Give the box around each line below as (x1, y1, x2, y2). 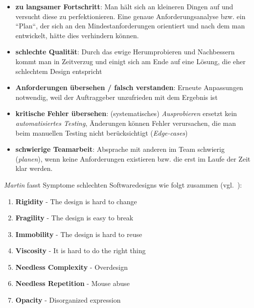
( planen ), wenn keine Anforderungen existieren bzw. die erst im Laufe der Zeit (15, 153, 251, 164)
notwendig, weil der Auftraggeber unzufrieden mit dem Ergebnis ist (15, 92, 218, 102)
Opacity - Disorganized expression (15, 295, 121, 305)
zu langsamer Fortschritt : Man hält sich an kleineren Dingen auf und (15, 1, 233, 11)
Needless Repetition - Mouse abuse (15, 278, 130, 288)
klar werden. (15, 163, 53, 173)
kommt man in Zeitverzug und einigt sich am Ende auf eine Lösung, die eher (15, 56, 246, 66)
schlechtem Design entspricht (15, 66, 102, 76)
